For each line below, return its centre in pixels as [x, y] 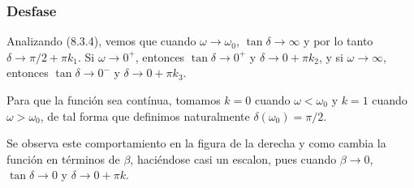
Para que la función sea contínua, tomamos [114, 100]
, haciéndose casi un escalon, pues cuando [233, 158]
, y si [331, 56]
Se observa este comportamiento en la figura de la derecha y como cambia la [196, 143]
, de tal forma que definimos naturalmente [145, 115]
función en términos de [63, 158]
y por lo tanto [339, 41]
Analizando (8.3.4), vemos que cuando [101, 41]
